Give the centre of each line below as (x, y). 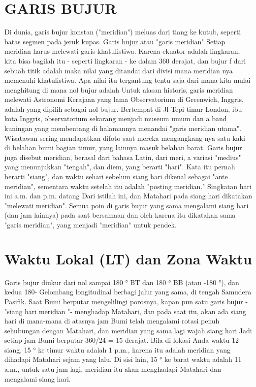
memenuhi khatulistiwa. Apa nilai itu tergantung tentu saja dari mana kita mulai (128, 80)
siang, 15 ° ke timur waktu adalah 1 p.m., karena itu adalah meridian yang (117, 349)
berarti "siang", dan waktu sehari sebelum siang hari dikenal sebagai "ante (116, 177)
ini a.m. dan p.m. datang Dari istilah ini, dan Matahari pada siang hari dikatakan (128, 196)
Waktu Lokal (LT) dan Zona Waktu (128, 258)
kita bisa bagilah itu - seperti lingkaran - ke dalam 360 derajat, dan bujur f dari (125, 60)
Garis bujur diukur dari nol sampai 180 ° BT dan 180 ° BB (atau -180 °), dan (122, 282)
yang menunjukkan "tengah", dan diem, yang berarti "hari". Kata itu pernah (120, 167)
